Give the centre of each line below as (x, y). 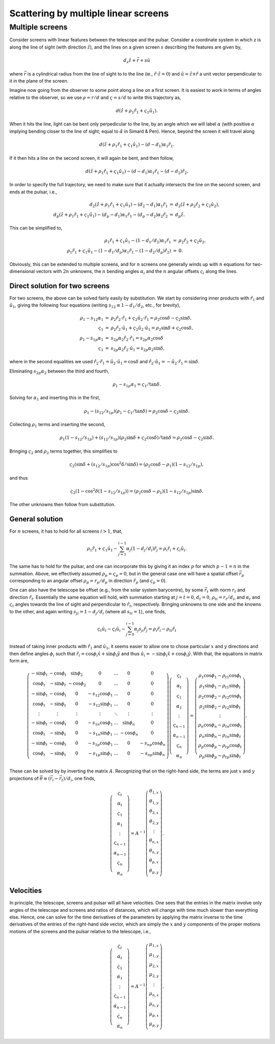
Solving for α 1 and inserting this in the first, (55, 398)
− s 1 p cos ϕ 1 (100, 743)
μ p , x (154, 1014)
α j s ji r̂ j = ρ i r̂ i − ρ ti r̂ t (155, 629)
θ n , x (154, 841)
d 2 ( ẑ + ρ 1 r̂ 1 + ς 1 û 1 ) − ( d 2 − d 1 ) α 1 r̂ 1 (129, 205)
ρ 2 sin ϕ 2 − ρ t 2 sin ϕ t (220, 707)
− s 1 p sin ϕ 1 (101, 754)
